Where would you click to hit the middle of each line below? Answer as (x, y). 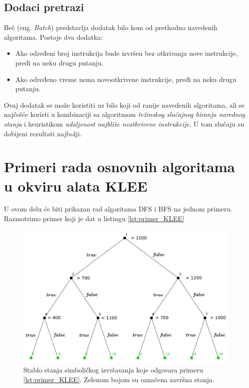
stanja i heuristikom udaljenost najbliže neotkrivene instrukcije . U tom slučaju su (124, 123)
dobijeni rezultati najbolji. (43, 133)
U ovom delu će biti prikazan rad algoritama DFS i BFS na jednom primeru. (118, 209)
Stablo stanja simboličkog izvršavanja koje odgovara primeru (113, 369)
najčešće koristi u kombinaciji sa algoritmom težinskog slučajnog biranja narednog (124, 114)
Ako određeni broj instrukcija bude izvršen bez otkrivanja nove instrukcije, (126, 53)
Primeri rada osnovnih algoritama (119, 167)
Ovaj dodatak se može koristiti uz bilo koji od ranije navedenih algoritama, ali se (124, 105)
